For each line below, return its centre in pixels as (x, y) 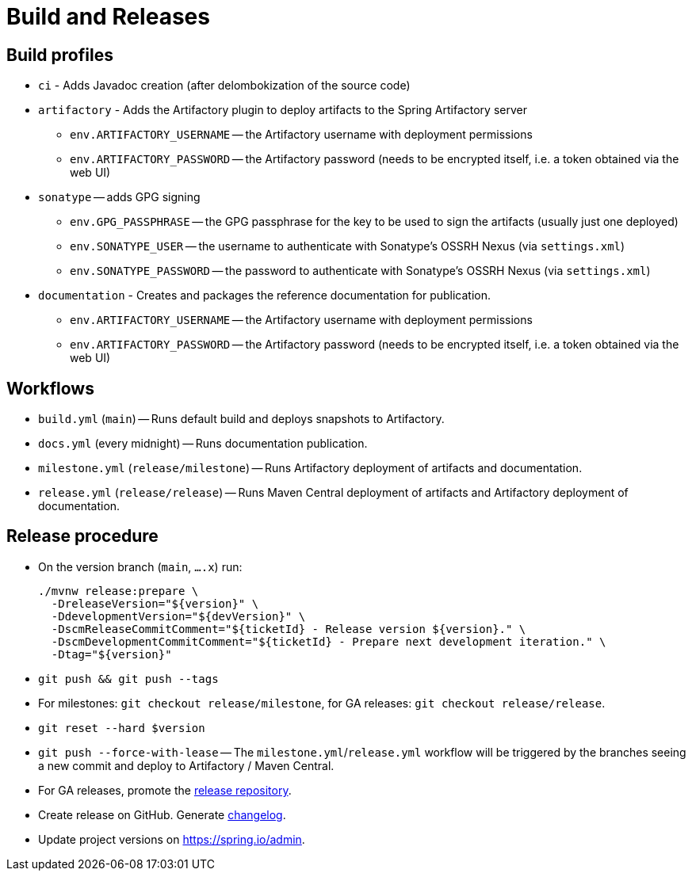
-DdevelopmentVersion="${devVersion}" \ (178, 616)
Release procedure (82, 536)
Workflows (50, 388)
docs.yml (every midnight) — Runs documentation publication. (203, 444)
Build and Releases (108, 17)
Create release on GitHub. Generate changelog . (162, 814)
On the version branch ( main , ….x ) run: (140, 566)
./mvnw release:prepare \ (119, 591)
